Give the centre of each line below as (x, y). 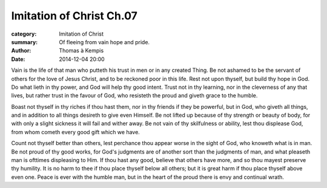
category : (24, 34)
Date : (18, 59)
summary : (25, 42)
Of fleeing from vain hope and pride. (104, 42)
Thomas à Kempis (81, 51)
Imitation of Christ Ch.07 (74, 16)
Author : (21, 51)
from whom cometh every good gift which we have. (76, 132)
